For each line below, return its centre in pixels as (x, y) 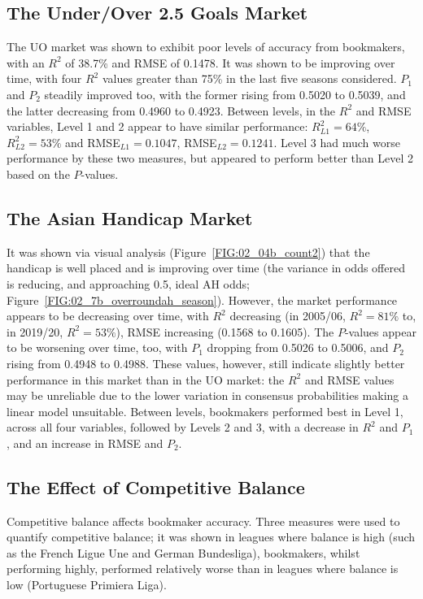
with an (26, 62)
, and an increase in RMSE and (85, 443)
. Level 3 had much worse (337, 142)
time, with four (44, 78)
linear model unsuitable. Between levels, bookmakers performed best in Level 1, (205, 411)
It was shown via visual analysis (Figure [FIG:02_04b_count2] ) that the (188, 252)
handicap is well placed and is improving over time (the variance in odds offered (206, 268)
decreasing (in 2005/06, (288, 316)
